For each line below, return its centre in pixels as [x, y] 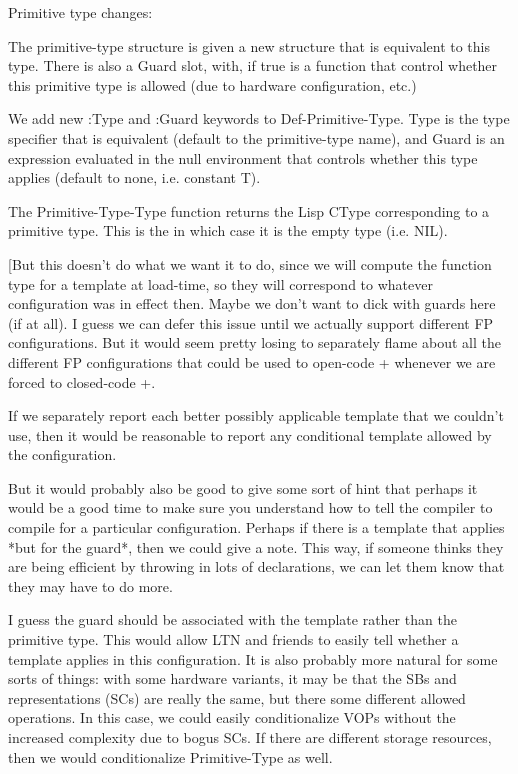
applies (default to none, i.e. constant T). [134, 177]
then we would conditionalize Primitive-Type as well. [170, 756]
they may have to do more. [90, 585]
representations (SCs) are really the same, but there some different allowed [237, 697]
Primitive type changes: [80, 12]
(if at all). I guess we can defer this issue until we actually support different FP [251, 322]
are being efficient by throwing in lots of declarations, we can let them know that [256, 566]
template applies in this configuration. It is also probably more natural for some [253, 658]
